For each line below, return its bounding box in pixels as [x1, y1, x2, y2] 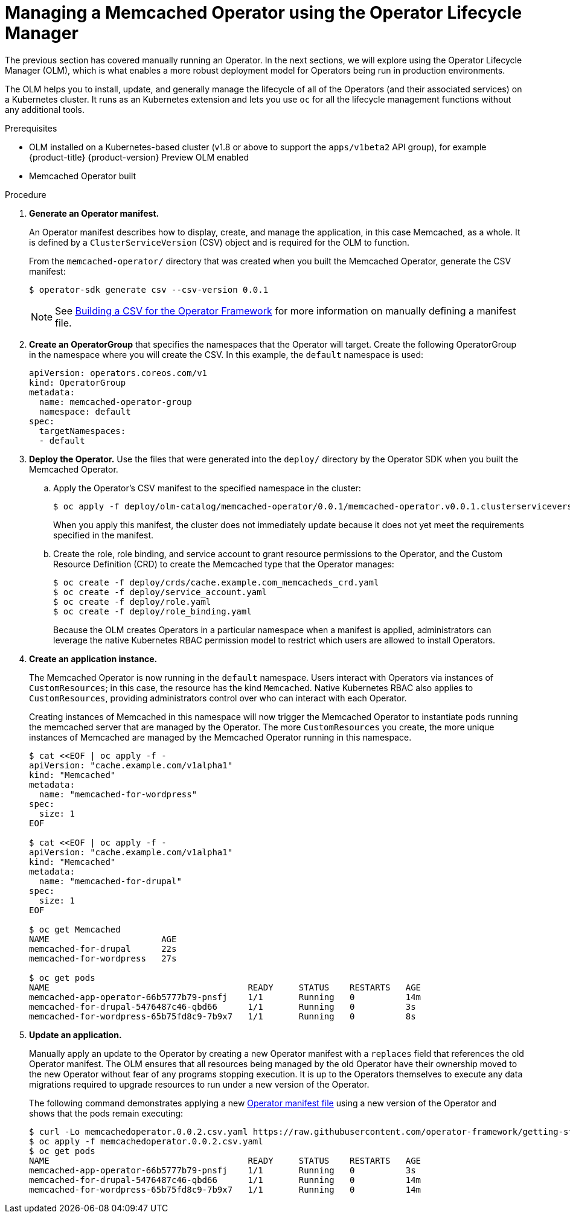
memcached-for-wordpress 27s [29, 953, 177, 963]
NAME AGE [29, 934, 177, 944]
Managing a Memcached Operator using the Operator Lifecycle [5, 2, 522, 23]
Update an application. [29, 1029, 122, 1040]
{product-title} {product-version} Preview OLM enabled [29, 151, 249, 162]
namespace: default [39, 406, 131, 416]
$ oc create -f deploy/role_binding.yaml [53, 606, 252, 616]
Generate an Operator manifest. [29, 208, 159, 218]
